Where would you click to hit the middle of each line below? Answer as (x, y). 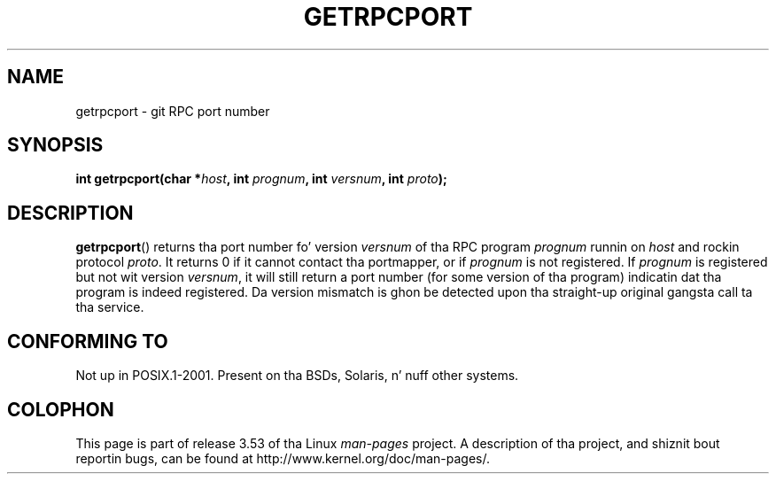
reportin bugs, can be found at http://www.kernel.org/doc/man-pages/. (283, 458)
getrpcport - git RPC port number (173, 111)
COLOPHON (61, 409)
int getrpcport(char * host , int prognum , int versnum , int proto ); (261, 179)
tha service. (110, 307)
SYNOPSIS (55, 145)
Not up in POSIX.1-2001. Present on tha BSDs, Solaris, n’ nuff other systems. (297, 376)
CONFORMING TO (88, 341)
